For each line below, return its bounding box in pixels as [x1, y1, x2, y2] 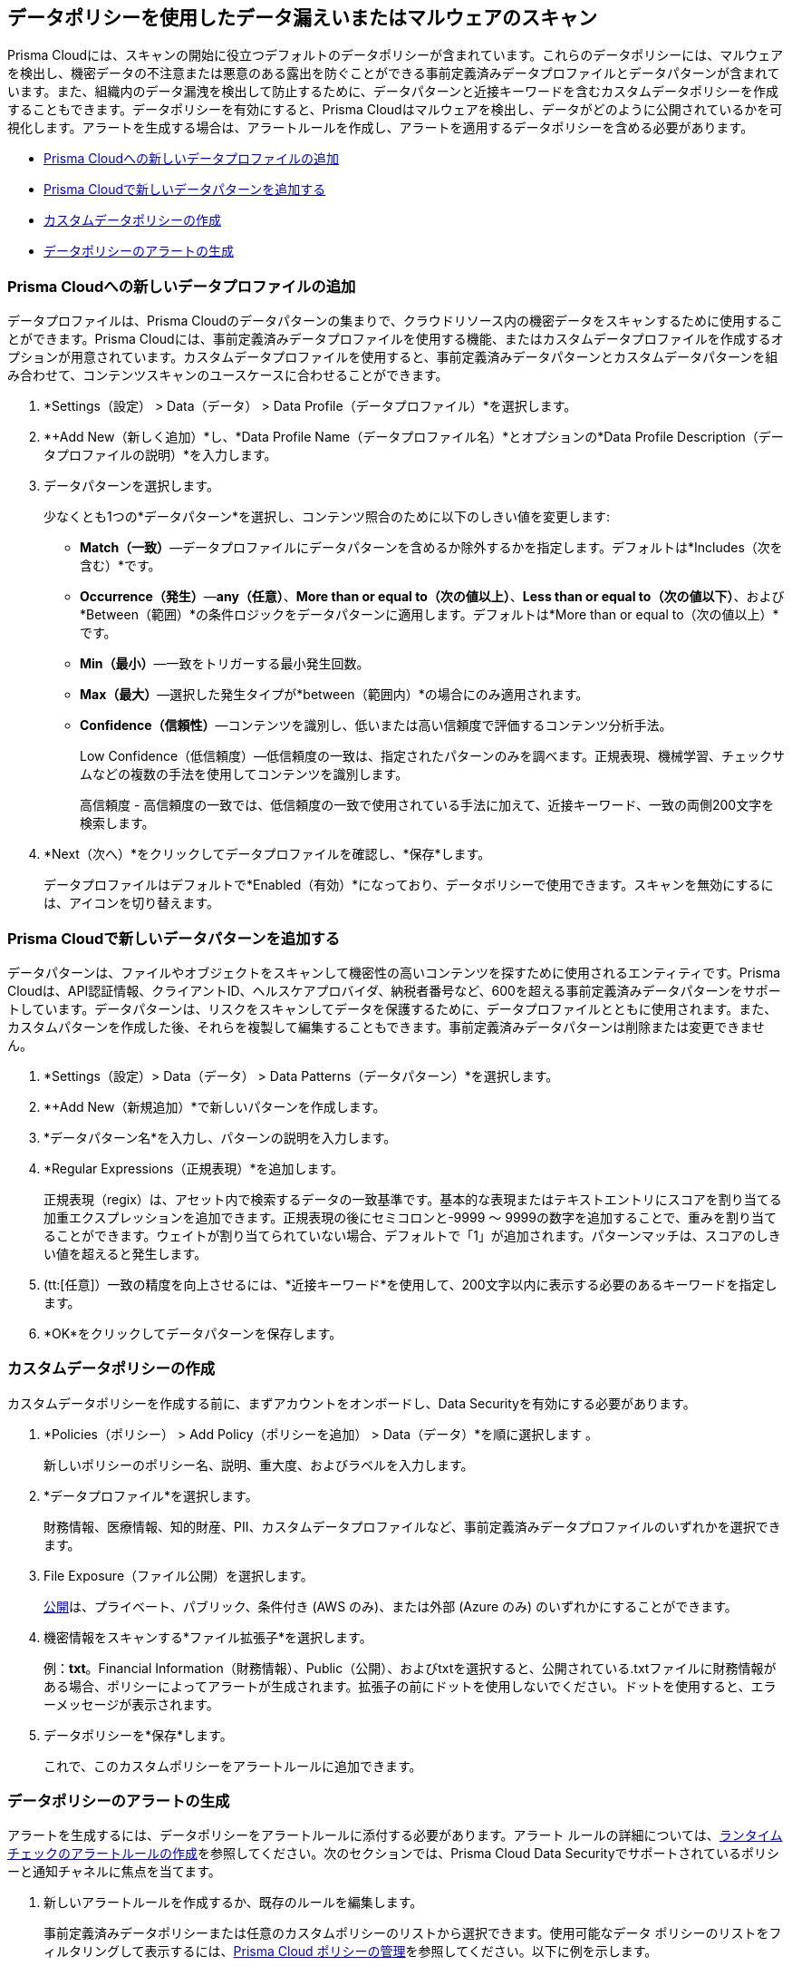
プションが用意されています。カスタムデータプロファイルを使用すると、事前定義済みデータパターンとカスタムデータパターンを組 [7, 349, 778, 365]
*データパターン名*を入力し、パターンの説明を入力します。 [43, 1129, 397, 1145]
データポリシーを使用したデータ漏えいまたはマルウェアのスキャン [7, 6, 597, 29]
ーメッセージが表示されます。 [43, 1696, 219, 1712]
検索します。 [80, 815, 155, 832]
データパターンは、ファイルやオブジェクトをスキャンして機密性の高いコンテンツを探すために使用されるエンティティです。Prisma [7, 964, 781, 980]
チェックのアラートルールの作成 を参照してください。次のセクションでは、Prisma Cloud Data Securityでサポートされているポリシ [7, 1845, 780, 1862]
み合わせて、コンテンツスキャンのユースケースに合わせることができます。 [7, 367, 449, 384]
